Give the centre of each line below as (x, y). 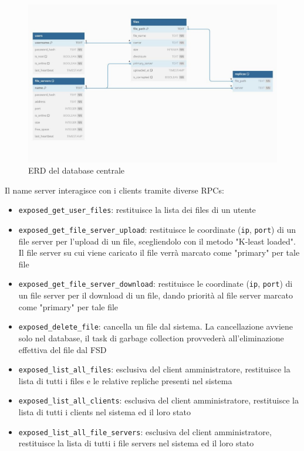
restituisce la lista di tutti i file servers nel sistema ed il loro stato (136, 443)
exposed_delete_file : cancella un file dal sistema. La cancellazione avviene (156, 326)
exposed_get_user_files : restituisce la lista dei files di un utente (137, 210)
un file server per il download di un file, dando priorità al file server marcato (156, 295)
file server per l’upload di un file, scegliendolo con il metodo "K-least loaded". (157, 241)
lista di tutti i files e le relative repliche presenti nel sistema (125, 380)
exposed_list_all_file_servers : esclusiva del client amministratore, (145, 431)
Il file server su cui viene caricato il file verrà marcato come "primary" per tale (159, 252)
